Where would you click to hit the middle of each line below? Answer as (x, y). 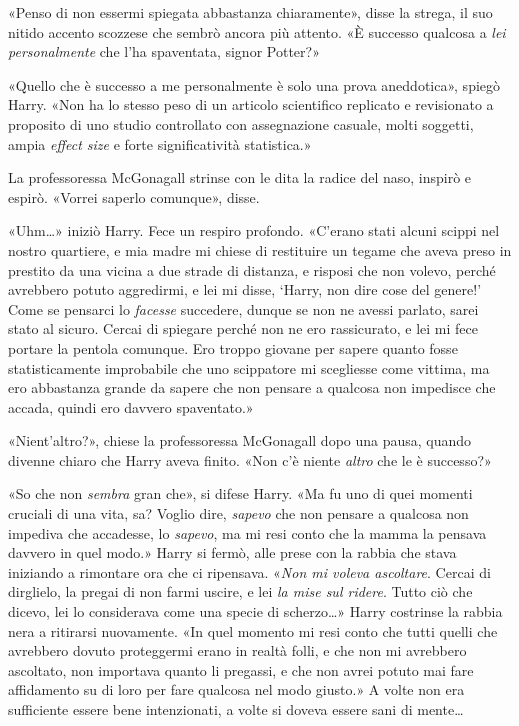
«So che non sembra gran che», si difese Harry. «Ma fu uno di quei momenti (240, 493)
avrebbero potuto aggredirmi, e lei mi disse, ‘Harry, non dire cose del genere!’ (245, 289)
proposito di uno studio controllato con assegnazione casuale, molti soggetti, (241, 123)
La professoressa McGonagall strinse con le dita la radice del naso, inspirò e (240, 177)
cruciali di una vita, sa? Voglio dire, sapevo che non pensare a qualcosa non (238, 513)
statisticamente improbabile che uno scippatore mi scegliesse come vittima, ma (249, 367)
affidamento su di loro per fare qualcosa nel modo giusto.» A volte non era (236, 689)
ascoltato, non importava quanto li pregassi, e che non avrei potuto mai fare (241, 669)
